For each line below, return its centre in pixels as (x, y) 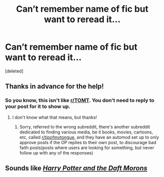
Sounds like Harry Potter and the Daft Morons (76, 168)
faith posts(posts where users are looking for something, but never (87, 148)
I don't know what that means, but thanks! (54, 117)
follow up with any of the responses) (56, 152)
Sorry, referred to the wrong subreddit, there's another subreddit (85, 126)
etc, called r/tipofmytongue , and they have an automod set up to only (89, 137)
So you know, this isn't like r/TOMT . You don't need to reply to (80, 101)
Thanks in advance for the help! (55, 87)
